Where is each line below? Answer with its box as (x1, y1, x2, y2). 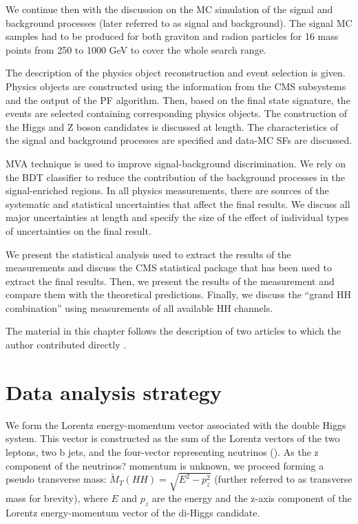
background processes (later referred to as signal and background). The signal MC (6, 15, 352, 30)
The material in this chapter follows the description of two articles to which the (6, 324, 341, 338)
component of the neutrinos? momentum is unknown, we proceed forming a (6, 458, 324, 472)
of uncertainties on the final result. (6, 223, 151, 238)
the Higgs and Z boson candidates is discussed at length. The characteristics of (6, 119, 338, 134)
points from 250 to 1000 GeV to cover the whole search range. (6, 42, 266, 56)
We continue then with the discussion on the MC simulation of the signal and (6, 2, 333, 16)
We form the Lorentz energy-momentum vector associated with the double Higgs (6, 417, 346, 432)
